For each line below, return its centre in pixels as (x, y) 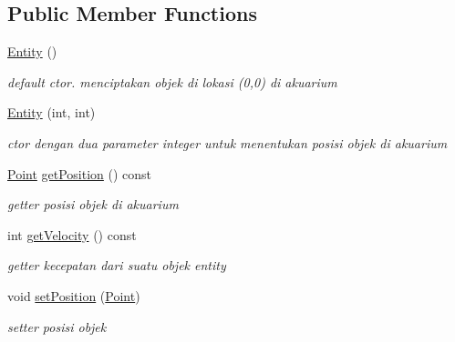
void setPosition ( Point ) (74, 295)
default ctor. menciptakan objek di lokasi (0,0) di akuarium (172, 81)
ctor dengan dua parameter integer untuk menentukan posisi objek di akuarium (227, 142)
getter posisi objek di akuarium (93, 204)
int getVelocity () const (72, 234)
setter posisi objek (57, 326)
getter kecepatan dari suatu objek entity (117, 265)
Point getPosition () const (80, 173)
